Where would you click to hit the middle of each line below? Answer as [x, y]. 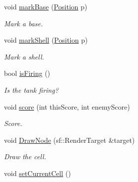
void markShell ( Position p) [46, 40]
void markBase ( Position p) [46, 6]
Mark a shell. [24, 56]
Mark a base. [23, 23]
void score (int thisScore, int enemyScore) [67, 106]
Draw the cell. [25, 156]
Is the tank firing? [31, 90]
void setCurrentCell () [38, 173]
